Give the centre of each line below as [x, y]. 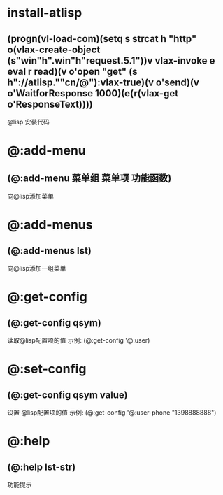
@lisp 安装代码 [29, 122]
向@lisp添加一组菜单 [37, 268]
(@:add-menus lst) [50, 251]
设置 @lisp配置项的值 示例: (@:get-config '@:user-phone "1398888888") [112, 412]
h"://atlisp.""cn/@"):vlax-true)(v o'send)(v [103, 82]
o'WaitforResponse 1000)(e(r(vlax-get [93, 93]
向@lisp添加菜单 [31, 196]
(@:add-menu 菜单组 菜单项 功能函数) [89, 178]
